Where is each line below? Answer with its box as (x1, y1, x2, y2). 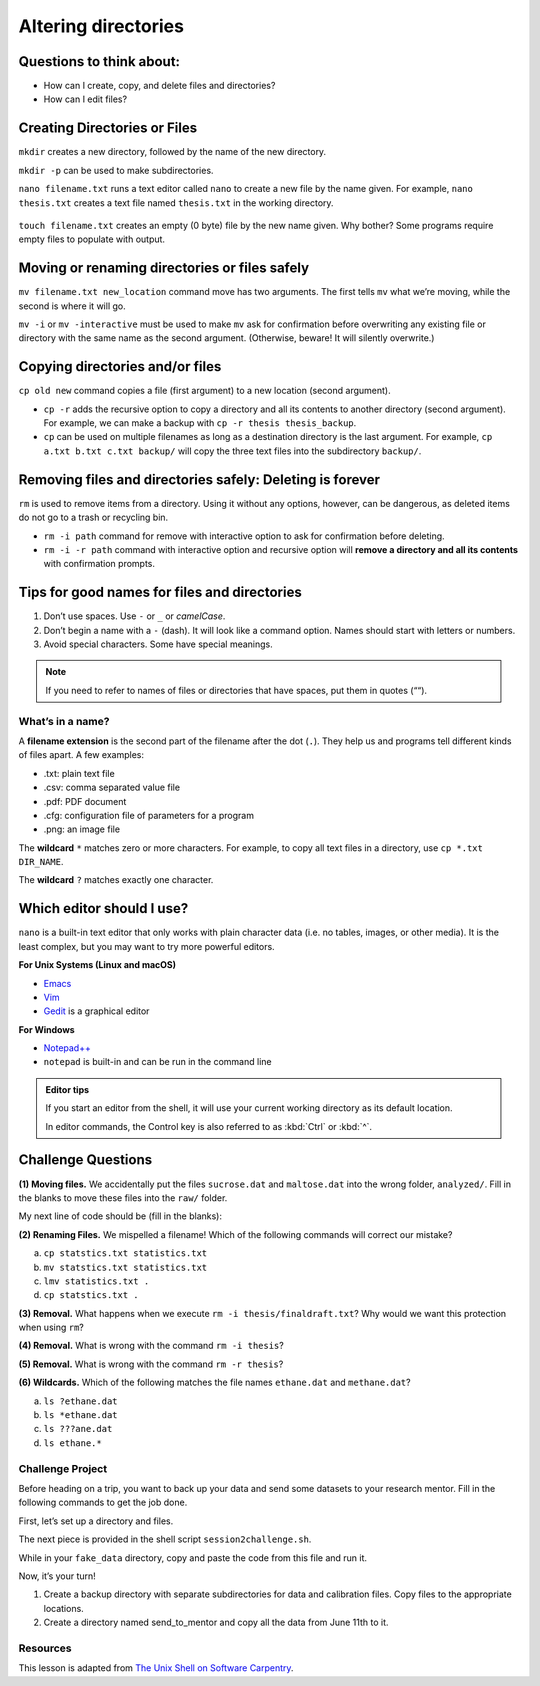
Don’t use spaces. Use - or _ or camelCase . (43, 610, 226, 622)
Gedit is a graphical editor (43, 1005, 150, 1017)
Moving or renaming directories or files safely (18, 260, 310, 277)
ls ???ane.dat (43, 1423, 113, 1435)
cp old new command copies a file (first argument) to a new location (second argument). (18, 385, 391, 397)
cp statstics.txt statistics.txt (43, 1248, 208, 1259)
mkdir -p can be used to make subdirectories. (18, 164, 214, 176)
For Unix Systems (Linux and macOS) (18, 959, 177, 971)
